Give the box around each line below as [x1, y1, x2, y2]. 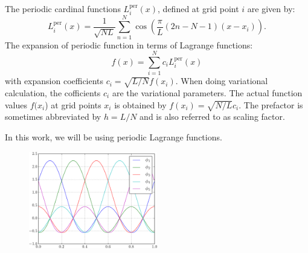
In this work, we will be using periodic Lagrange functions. [5, 130, 222, 143]
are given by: [247, 2, 295, 15]
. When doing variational [175, 74, 268, 87]
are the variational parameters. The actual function [112, 87, 303, 99]
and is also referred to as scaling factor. [140, 110, 285, 123]
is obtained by [114, 98, 167, 111]
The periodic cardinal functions [5, 2, 121, 15]
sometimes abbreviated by [5, 110, 101, 123]
